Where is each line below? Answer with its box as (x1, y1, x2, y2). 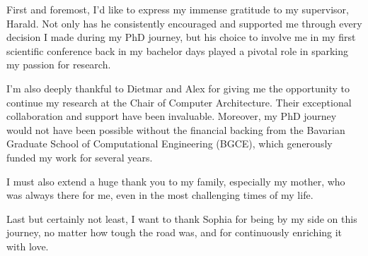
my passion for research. (6, 57, 111, 72)
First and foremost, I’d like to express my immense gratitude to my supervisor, (6, 2, 349, 16)
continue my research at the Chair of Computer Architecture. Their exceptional (6, 95, 352, 109)
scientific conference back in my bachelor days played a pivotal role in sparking (6, 43, 348, 58)
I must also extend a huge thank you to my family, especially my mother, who (6, 173, 345, 188)
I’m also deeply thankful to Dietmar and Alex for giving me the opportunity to (6, 80, 350, 95)
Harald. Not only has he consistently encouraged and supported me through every (6, 16, 362, 30)
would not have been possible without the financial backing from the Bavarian (6, 122, 345, 137)
